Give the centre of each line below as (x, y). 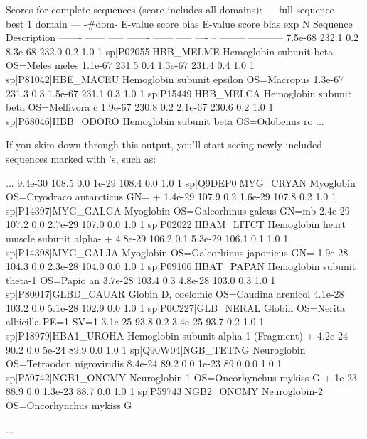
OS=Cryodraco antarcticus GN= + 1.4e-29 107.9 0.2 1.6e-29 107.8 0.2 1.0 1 (171, 196)
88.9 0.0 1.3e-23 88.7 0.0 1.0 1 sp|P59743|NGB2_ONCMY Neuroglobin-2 (164, 391)
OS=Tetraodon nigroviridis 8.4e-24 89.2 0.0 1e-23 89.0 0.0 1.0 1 (144, 363)
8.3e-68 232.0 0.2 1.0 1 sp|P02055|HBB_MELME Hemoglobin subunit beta (170, 51)
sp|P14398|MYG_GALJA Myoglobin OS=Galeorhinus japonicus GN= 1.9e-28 (177, 252)
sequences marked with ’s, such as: (81, 158)
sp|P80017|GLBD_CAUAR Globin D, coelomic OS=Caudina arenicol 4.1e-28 (175, 294)
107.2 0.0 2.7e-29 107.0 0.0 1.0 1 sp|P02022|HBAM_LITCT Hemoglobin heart (176, 224)
